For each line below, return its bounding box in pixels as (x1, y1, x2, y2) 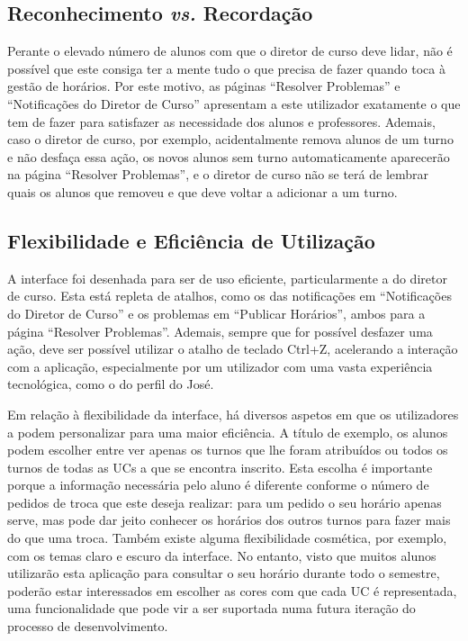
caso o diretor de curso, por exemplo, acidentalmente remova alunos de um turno (7, 130, 454, 149)
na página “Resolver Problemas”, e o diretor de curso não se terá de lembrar (7, 165, 429, 184)
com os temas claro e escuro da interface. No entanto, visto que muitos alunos (7, 546, 436, 564)
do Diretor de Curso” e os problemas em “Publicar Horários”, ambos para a (7, 303, 426, 322)
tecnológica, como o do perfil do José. (7, 375, 214, 393)
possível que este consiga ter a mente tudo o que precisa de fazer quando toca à (7, 59, 445, 77)
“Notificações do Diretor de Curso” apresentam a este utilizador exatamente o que (7, 94, 461, 113)
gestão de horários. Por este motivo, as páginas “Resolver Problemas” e (7, 77, 400, 95)
